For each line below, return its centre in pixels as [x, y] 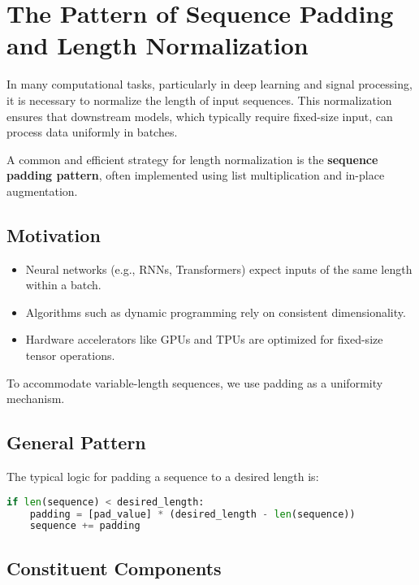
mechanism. [36, 399]
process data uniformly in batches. [92, 132]
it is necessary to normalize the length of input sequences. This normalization [199, 100]
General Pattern [76, 442]
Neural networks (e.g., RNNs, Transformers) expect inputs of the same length [219, 269]
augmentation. [42, 191]
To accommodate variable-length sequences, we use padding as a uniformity [195, 382]
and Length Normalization [158, 45]
